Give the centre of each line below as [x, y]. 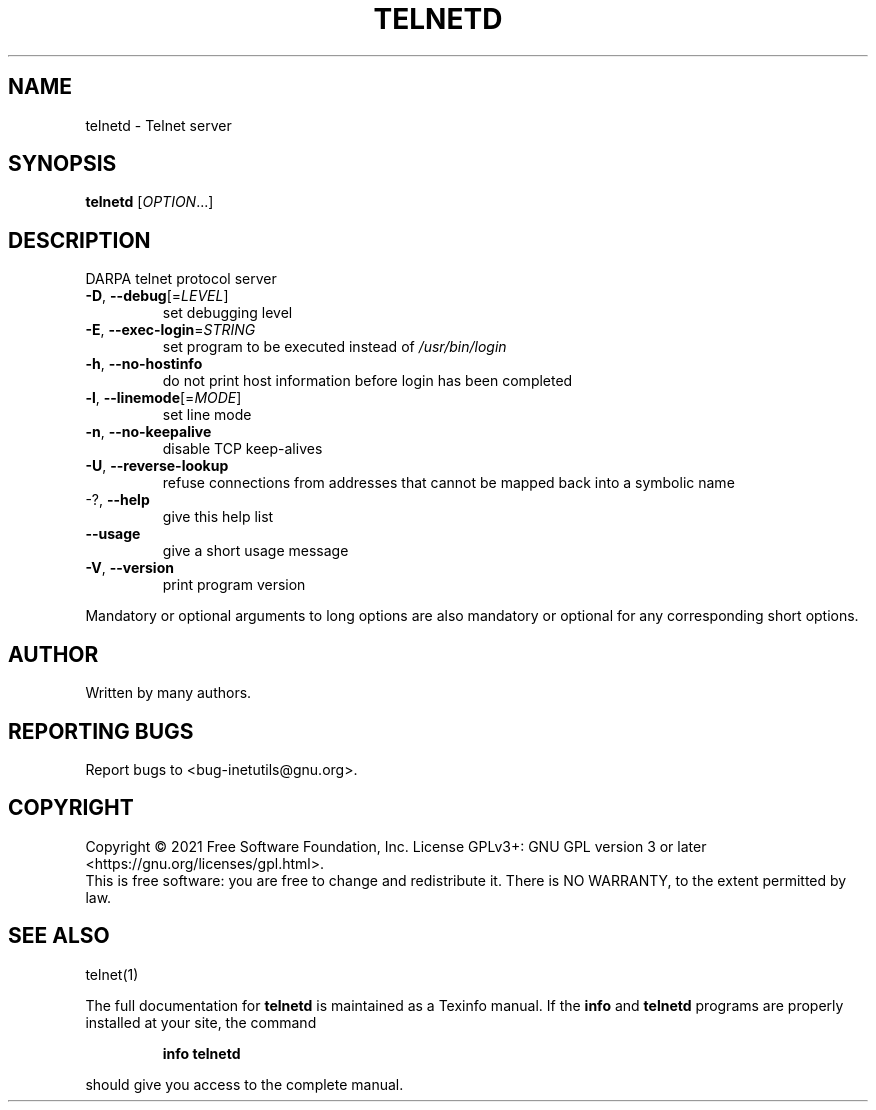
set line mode [207, 415]
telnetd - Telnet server [158, 125]
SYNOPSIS [62, 164]
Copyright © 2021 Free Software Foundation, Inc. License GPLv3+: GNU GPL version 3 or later [396, 846]
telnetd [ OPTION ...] [149, 202]
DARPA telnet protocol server [181, 279]
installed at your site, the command [201, 1022]
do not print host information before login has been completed [367, 381]
